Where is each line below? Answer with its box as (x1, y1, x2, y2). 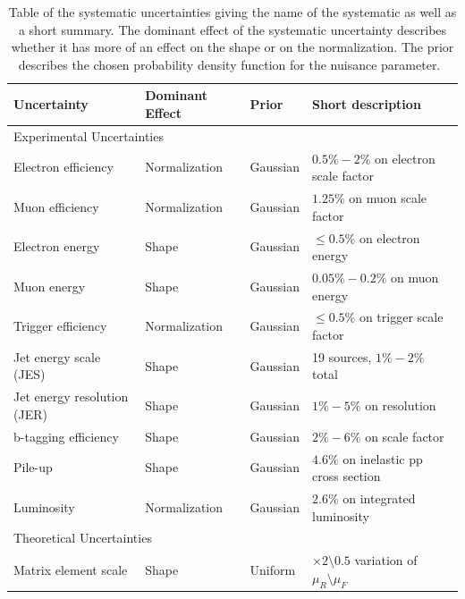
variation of (354, 551, 418, 569)
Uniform (249, 560, 296, 578)
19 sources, (312, 347, 372, 366)
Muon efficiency (13, 197, 99, 215)
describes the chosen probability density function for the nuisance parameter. (18, 55, 441, 73)
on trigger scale (359, 308, 444, 326)
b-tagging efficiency (13, 426, 119, 445)
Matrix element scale (13, 560, 128, 578)
